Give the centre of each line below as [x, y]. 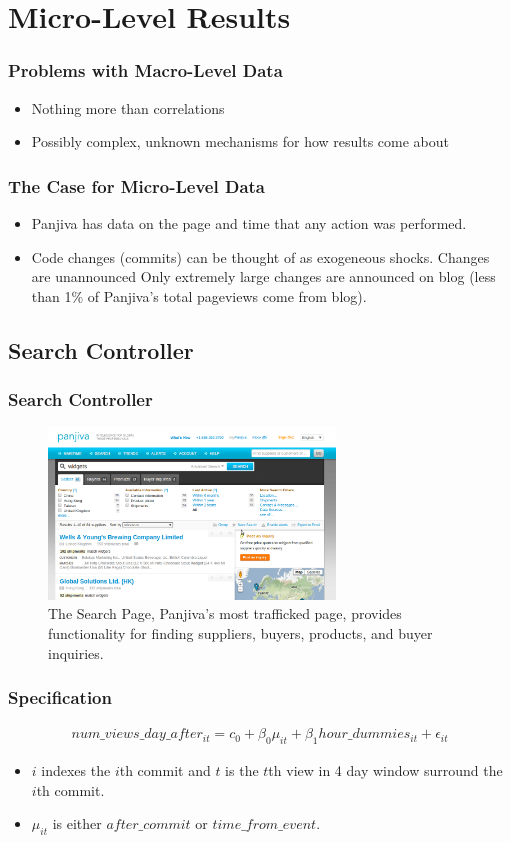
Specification [60, 697]
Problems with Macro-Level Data [145, 70]
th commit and [165, 770]
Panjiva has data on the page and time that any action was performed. [249, 223]
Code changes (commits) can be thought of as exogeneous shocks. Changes [260, 256]
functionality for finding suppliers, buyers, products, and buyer [240, 632]
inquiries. [76, 652]
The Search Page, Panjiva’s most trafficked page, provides [225, 613]
